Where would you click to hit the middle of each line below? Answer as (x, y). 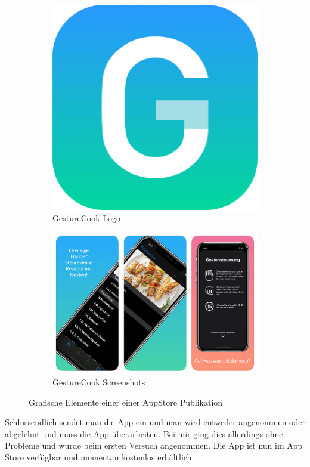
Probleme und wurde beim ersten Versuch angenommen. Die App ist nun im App (154, 445)
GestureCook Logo (86, 218)
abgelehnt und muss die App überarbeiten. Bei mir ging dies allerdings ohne (144, 433)
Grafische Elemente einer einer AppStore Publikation (126, 402)
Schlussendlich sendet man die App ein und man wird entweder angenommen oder (155, 422)
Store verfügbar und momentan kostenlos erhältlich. (100, 457)
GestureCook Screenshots (99, 382)
